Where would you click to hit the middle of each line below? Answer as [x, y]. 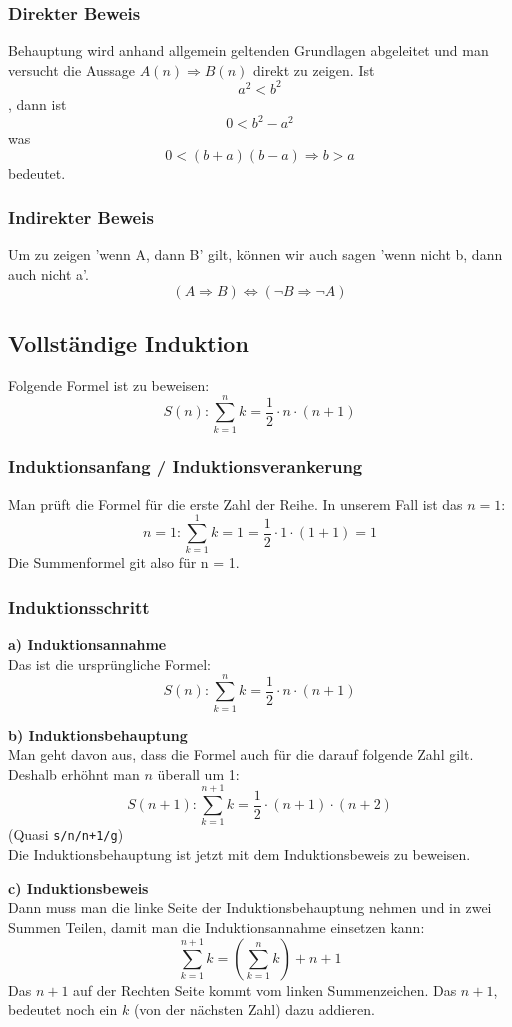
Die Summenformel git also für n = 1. [124, 562]
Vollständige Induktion [128, 342]
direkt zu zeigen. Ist [313, 69]
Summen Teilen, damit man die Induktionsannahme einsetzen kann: [216, 926]
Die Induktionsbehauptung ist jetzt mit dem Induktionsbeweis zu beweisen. [239, 854]
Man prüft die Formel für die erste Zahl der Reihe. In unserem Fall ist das [235, 503]
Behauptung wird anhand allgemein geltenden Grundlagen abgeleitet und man [248, 50]
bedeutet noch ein [63, 1009]
